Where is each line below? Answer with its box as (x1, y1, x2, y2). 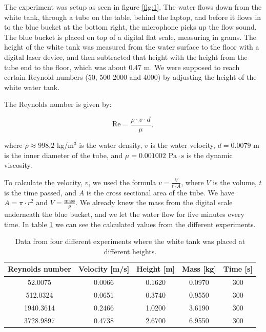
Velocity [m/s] (78, 263, 130, 274)
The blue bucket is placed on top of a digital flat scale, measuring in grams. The (4, 31, 256, 42)
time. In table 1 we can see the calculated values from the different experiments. (4, 218, 256, 229)
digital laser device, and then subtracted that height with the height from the (4, 51, 248, 62)
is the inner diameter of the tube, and (4, 149, 123, 160)
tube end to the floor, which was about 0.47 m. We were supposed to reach (4, 61, 240, 72)
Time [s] (223, 263, 253, 274)
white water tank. (4, 81, 60, 92)
